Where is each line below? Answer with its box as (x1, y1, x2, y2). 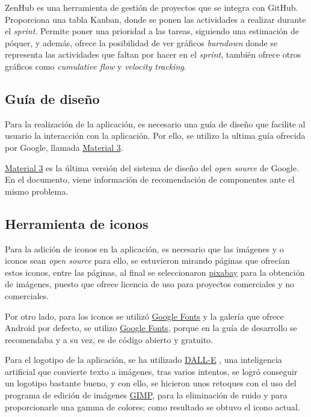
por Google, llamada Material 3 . (5, 141, 123, 153)
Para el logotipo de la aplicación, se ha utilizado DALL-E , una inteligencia (5, 353, 282, 366)
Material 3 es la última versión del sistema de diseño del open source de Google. (5, 161, 299, 174)
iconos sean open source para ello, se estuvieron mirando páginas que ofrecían (5, 254, 290, 267)
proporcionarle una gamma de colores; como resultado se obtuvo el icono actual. (5, 400, 300, 413)
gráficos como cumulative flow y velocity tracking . (5, 59, 186, 72)
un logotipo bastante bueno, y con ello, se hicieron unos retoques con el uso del (5, 377, 297, 389)
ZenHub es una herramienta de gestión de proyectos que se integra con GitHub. (5, 1, 298, 13)
